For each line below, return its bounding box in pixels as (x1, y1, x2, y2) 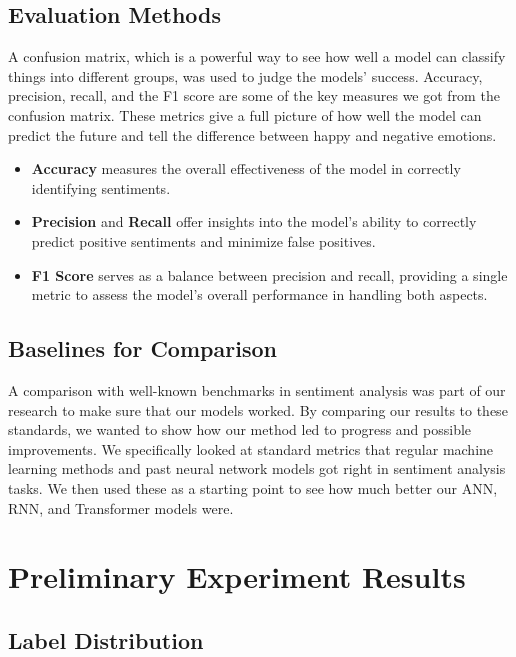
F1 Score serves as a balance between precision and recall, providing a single (31, 264, 508, 285)
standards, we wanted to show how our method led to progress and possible (8, 419, 472, 440)
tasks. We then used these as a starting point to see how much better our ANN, (8, 477, 498, 498)
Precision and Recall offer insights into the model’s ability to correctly (31, 211, 477, 232)
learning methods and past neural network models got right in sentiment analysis (8, 458, 506, 479)
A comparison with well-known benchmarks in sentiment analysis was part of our (8, 379, 506, 400)
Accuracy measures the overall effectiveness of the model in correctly (31, 158, 461, 179)
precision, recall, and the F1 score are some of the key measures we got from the (8, 85, 500, 106)
